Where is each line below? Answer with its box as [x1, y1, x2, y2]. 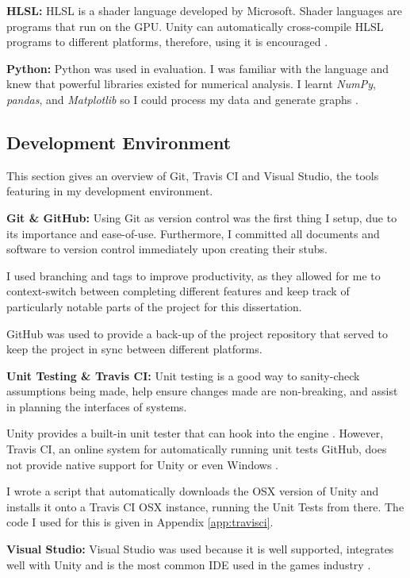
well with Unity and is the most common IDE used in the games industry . [6, 556, 371, 572]
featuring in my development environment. [6, 183, 213, 199]
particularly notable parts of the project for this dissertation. [6, 298, 302, 314]
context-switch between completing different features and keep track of [6, 283, 350, 299]
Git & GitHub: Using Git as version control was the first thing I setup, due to [6, 209, 397, 225]
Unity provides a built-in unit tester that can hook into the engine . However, [6, 425, 384, 441]
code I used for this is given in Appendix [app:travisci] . [6, 514, 274, 530]
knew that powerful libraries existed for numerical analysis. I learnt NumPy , [6, 75, 376, 92]
